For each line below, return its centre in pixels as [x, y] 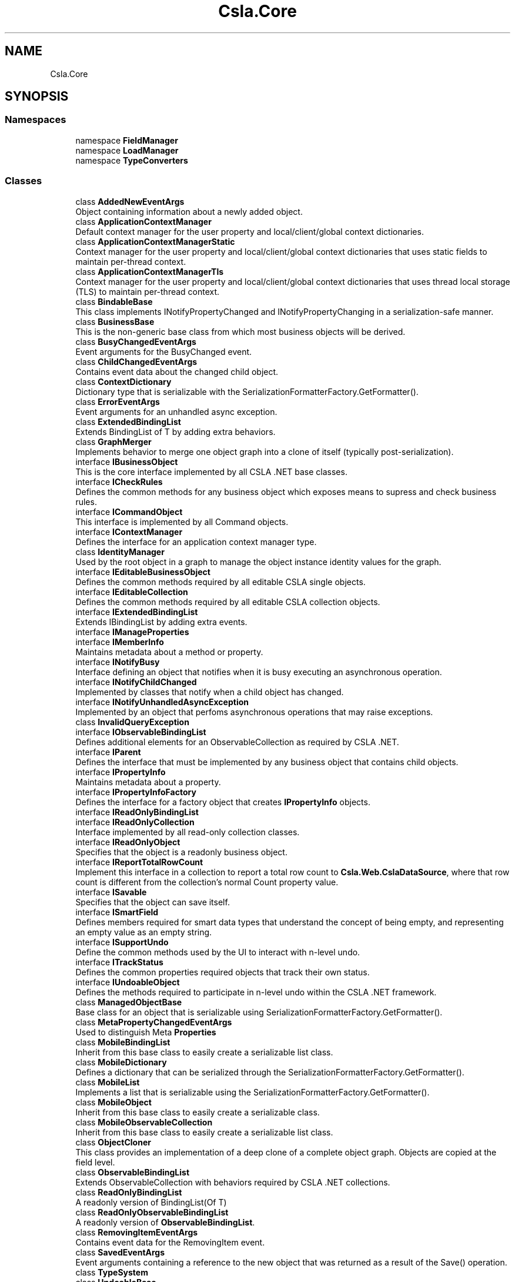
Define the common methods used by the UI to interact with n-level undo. [218, 952]
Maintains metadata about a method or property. [169, 652]
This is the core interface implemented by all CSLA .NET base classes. [211, 471]
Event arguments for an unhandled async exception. [176, 411]
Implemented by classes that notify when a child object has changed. [210, 692]
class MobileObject [113, 1102]
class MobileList [108, 1082]
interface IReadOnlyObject [128, 842]
